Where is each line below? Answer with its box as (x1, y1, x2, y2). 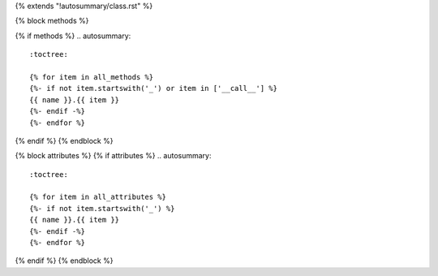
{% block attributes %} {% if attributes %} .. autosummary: (15, 151, 212, 161)
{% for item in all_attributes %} (29, 192, 166, 202)
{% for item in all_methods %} (29, 72, 154, 81)
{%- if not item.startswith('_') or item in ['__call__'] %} (29, 84, 277, 93)
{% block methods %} (15, 16, 89, 26)
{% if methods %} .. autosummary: (15, 31, 131, 41)
